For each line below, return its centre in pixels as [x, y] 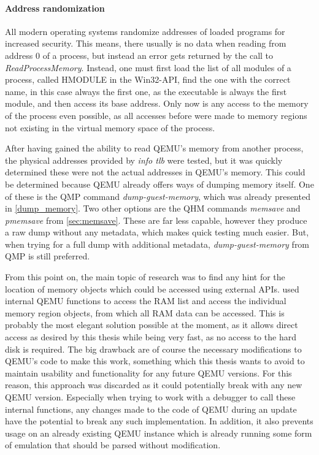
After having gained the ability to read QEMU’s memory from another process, [154, 148]
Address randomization [55, 8]
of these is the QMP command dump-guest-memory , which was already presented [158, 196]
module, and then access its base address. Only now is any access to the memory [157, 103]
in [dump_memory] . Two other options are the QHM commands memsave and [153, 208]
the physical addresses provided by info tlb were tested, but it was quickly [144, 160]
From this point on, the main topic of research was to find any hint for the [145, 277]
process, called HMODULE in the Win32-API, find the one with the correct [148, 79]
